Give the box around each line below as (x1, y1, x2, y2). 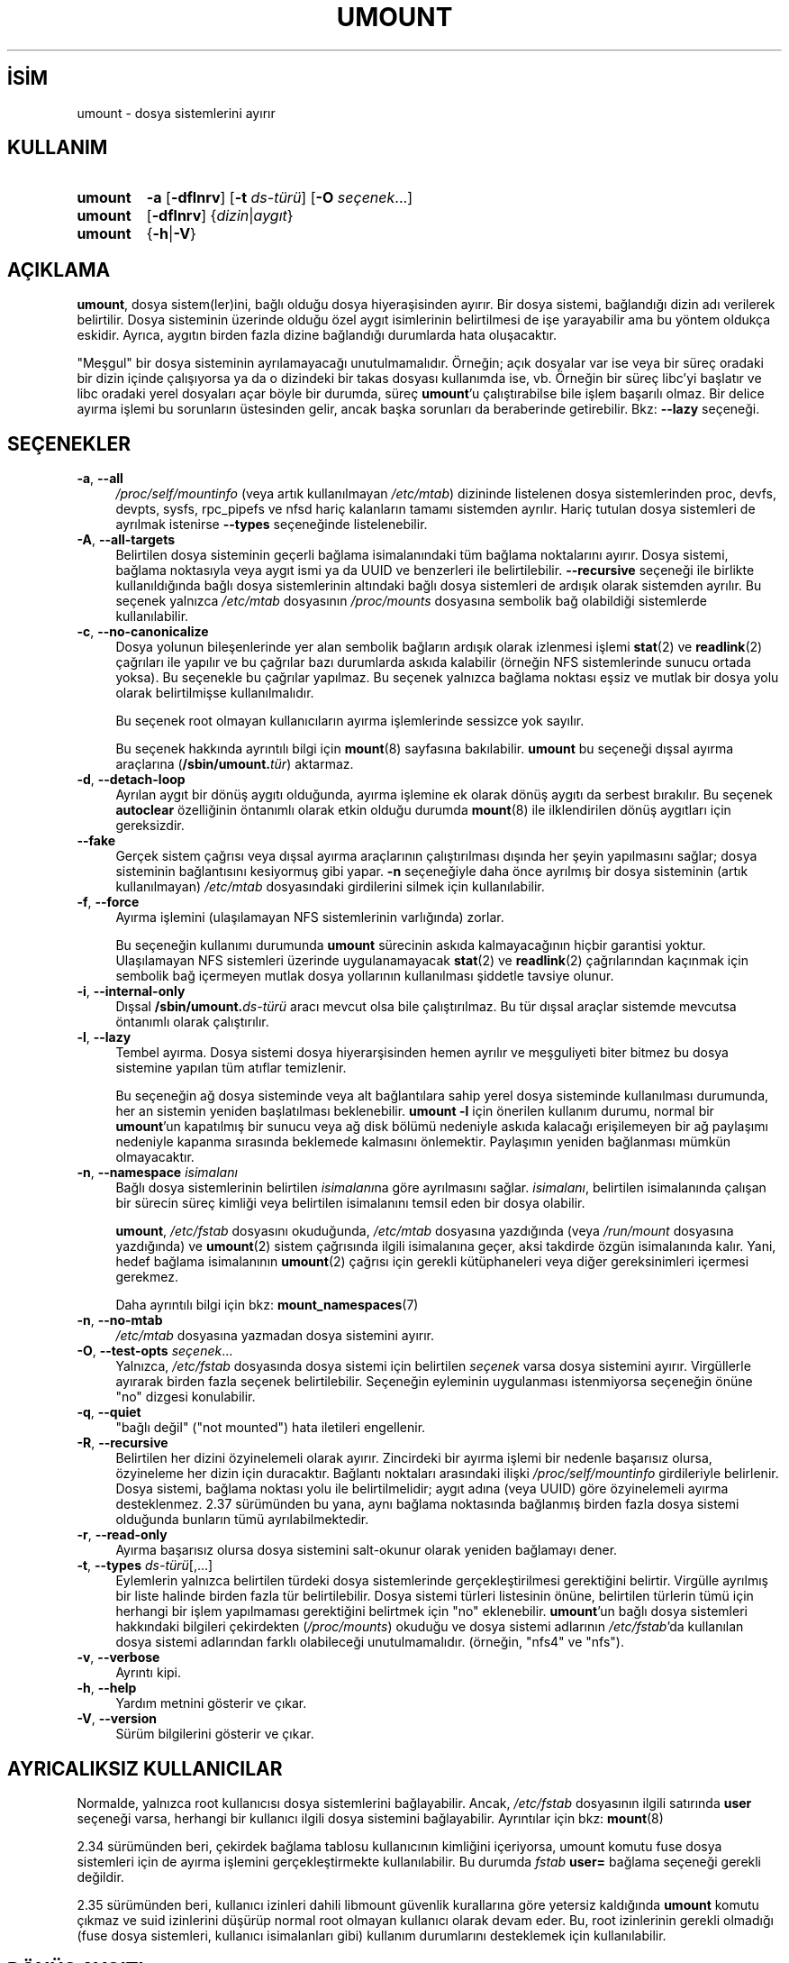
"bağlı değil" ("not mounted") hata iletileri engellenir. (115, 1420, 426, 1436)
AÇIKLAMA (7, 258, 111, 281)
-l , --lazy (77, 1029, 131, 1045)
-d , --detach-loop (77, 772, 186, 788)
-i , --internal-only (77, 983, 186, 1000)
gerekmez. (115, 1269, 179, 1285)
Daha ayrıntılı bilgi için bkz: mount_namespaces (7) (115, 1297, 419, 1313)
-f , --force (77, 894, 140, 910)
